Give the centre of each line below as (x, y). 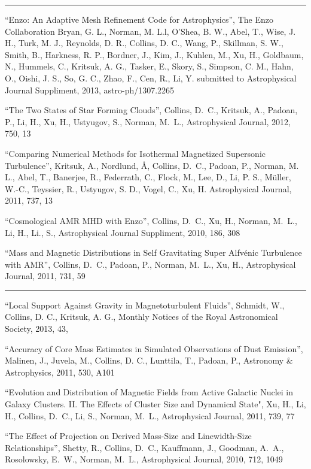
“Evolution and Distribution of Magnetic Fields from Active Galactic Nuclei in (149, 392)
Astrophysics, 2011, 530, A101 (60, 372)
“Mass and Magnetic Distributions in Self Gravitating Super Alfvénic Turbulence (153, 252)
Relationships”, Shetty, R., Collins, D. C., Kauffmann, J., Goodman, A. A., (144, 447)
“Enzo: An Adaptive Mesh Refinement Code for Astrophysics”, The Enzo (139, 19)
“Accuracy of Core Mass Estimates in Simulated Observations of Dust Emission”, (154, 348)
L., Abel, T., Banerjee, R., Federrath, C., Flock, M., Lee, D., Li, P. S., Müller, (148, 177)
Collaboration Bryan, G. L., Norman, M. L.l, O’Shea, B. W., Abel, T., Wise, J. (150, 31)
